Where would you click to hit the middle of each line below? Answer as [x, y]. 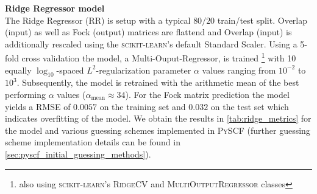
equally [18, 70]
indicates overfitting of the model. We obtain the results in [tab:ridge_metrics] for [158, 118]
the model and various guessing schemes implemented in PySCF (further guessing [158, 130]
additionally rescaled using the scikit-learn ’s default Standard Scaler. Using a [151, 43]
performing [25, 95]
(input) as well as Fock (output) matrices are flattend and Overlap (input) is [148, 32]
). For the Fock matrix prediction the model [207, 95]
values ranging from [239, 70]
